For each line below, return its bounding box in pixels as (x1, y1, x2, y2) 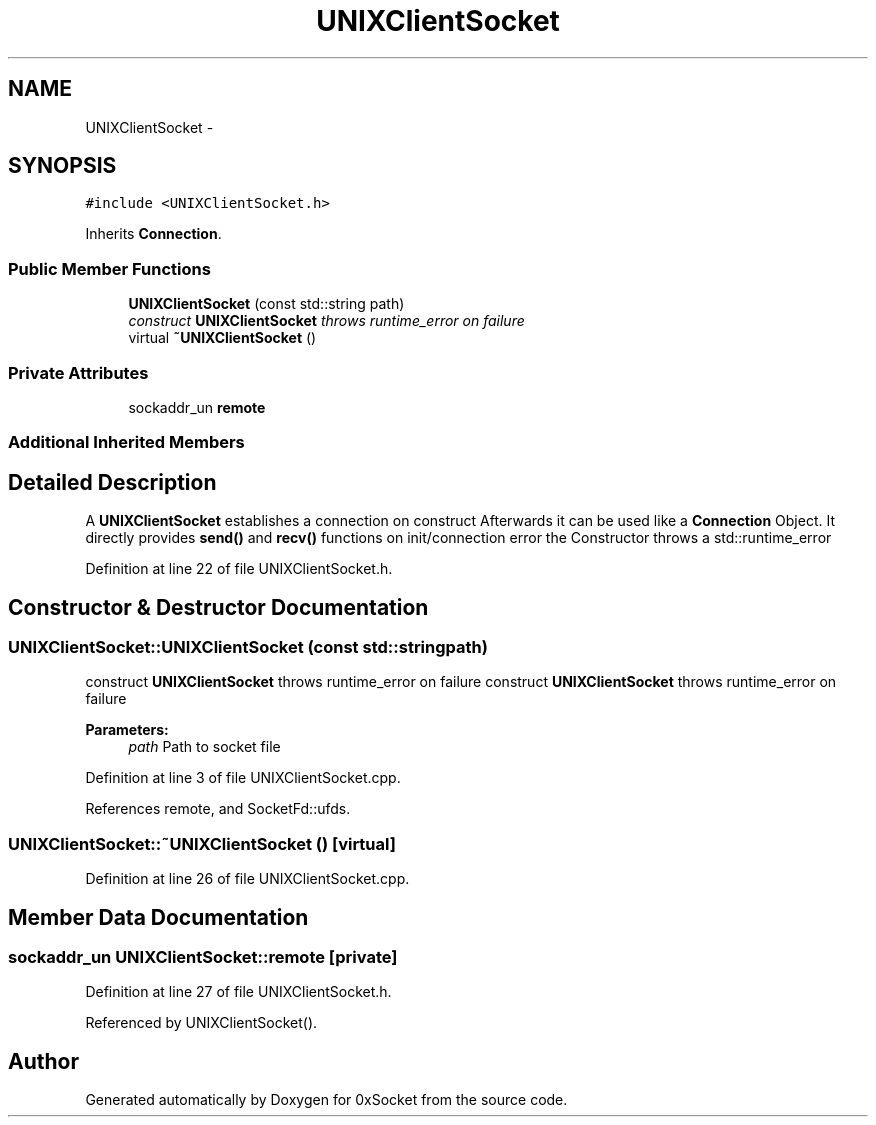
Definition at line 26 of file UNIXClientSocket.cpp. (85, 870, 410, 888)
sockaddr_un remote (128, 398, 266, 416)
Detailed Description (8, 469, 217, 495)
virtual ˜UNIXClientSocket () (128, 329, 317, 347)
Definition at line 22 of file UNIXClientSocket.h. (85, 560, 393, 578)
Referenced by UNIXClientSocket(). (85, 1014, 318, 1032)
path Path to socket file (128, 738, 281, 756)
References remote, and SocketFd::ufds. (85, 800, 351, 818)
